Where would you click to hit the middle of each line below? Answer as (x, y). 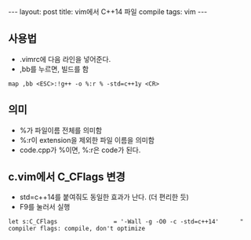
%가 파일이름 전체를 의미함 (61, 130)
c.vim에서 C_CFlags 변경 (67, 177)
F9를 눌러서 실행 (45, 207)
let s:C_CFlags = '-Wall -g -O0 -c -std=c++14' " (126, 222)
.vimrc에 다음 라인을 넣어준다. (65, 59)
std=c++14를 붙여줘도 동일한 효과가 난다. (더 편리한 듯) (104, 197)
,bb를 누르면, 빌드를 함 (54, 69)
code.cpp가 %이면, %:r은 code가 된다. (80, 150)
